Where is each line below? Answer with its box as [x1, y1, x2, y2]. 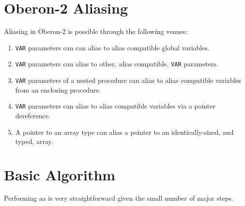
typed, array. [15, 136, 53, 146]
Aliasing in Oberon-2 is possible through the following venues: [4, 26, 188, 36]
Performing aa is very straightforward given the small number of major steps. [4, 192, 233, 203]
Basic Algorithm [4, 164, 116, 184]
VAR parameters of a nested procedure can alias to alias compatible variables [15, 75, 242, 85]
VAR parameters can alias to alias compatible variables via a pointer [15, 101, 215, 111]
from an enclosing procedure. [15, 84, 101, 95]
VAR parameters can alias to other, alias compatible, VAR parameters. [15, 59, 218, 69]
